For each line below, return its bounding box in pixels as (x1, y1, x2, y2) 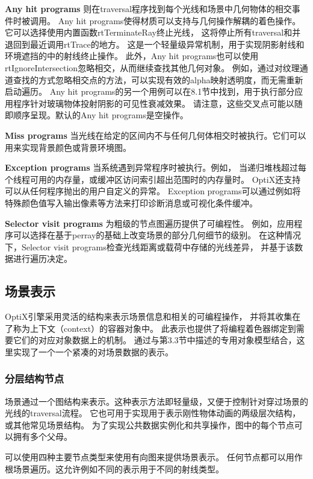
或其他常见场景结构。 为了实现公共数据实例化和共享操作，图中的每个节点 (5, 418, 294, 431)
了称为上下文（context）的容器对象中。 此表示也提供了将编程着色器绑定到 (5, 322, 296, 334)
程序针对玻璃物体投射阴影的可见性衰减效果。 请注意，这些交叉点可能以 (13, 97, 294, 109)
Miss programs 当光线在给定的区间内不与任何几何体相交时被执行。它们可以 (5, 128, 306, 141)
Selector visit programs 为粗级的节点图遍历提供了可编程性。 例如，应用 (5, 217, 294, 229)
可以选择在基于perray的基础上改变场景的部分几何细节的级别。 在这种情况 (13, 229, 302, 241)
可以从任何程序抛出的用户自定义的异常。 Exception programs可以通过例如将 (5, 185, 301, 197)
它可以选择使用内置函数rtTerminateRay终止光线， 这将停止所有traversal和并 (5, 26, 301, 39)
